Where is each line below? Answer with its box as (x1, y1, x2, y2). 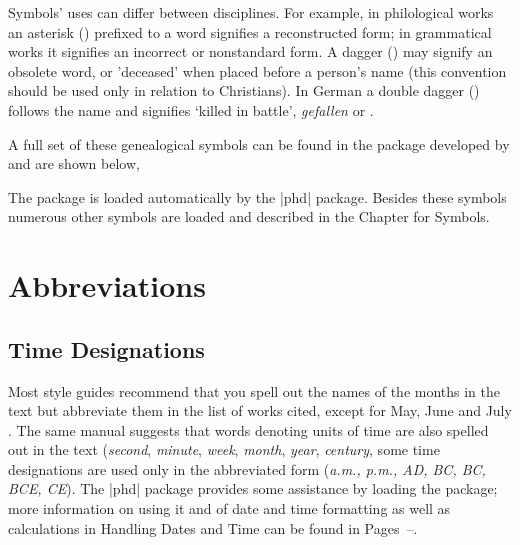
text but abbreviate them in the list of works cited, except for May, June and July (8, 400, 512, 421)
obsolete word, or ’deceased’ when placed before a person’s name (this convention (8, 60, 507, 81)
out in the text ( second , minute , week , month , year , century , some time (8, 439, 440, 460)
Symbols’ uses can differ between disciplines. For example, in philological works (8, 2, 494, 22)
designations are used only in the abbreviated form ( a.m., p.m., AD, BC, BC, (8, 458, 486, 479)
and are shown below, (8, 153, 140, 174)
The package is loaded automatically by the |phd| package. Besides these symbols (8, 186, 507, 207)
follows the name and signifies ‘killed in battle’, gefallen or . (8, 99, 374, 120)
